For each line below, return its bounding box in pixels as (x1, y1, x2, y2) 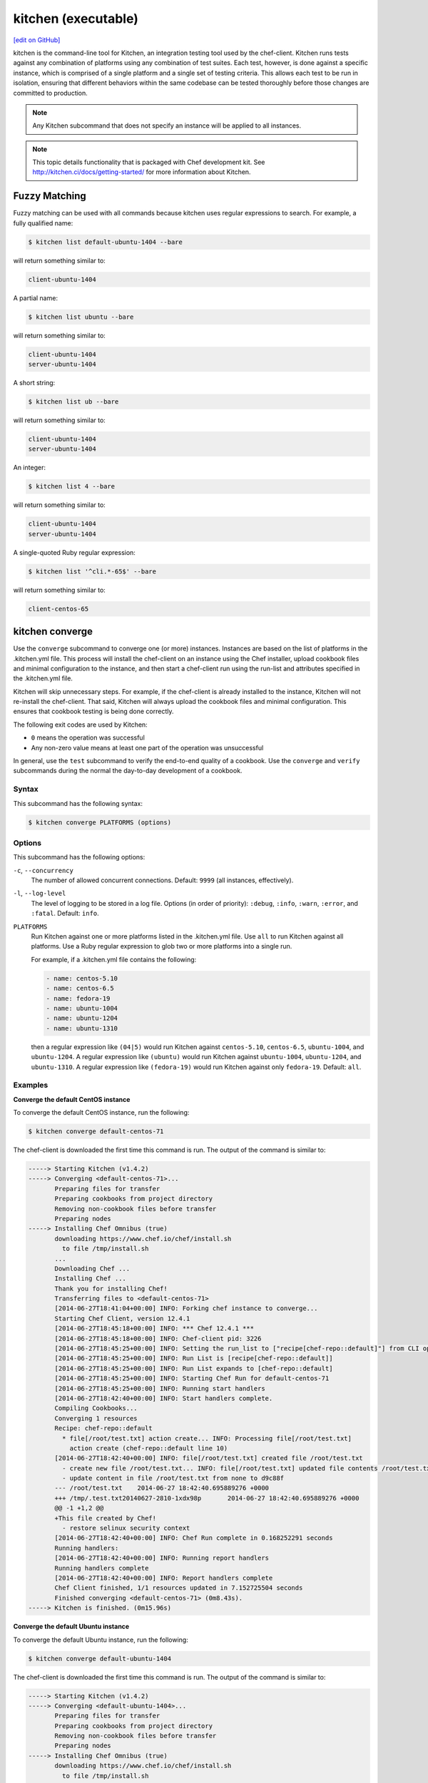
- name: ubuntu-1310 (46, 1024, 118, 1032)
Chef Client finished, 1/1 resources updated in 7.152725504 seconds (54, 1584, 303, 1592)
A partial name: (13, 293, 58, 302)
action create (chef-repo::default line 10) (69, 1444, 228, 1452)
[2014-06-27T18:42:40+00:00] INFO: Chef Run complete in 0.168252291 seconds (54, 1534, 333, 1542)
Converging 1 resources (54, 1414, 138, 1422)
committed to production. (13, 88, 88, 97)
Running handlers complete (54, 1564, 149, 1572)
